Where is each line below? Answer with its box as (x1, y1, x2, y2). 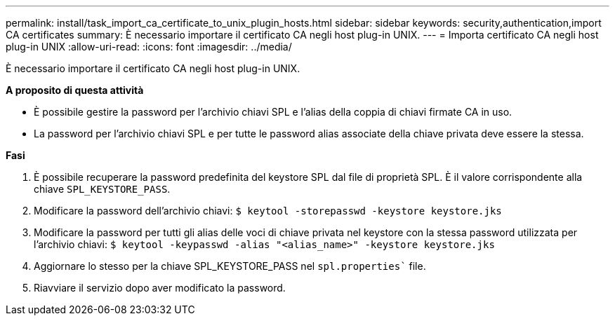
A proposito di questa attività (6, 84, 144, 96)
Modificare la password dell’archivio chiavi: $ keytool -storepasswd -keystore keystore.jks (34, 205, 502, 217)
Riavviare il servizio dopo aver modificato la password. (34, 282, 286, 294)
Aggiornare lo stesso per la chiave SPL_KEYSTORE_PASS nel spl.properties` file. (34, 260, 426, 272)
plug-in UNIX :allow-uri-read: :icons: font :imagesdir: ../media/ (6, 41, 292, 53)
